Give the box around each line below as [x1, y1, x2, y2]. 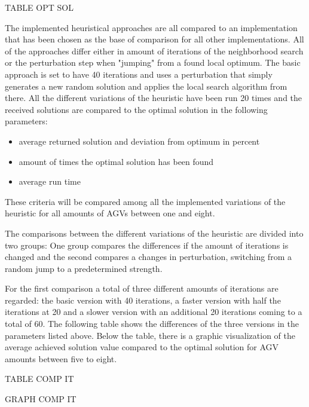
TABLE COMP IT [5, 372, 74, 385]
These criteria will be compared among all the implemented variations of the [5, 195, 286, 207]
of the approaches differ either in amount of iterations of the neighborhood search [5, 44, 304, 57]
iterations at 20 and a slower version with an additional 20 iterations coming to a [5, 305, 302, 318]
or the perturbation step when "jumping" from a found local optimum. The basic [5, 56, 301, 69]
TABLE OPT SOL [5, 1, 74, 13]
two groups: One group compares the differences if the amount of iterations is [5, 238, 289, 251]
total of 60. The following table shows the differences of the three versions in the [5, 317, 299, 330]
